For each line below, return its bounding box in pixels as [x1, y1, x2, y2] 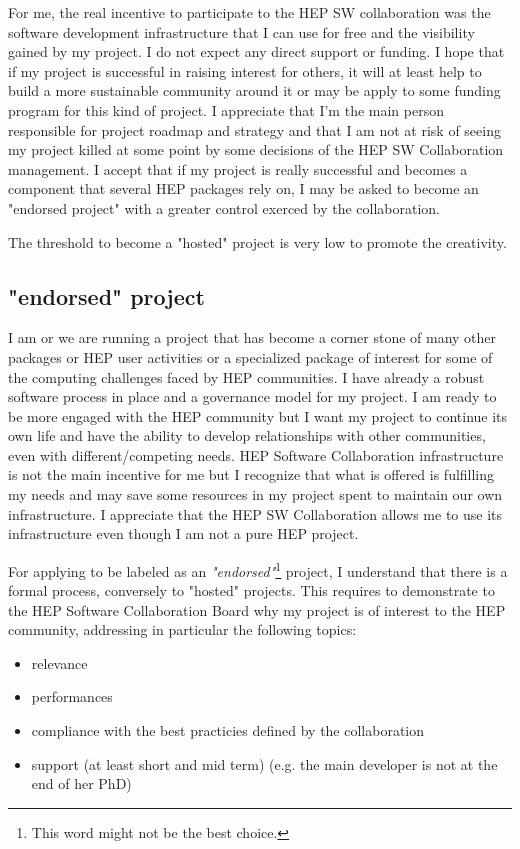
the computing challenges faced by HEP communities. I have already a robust [8, 366, 485, 387]
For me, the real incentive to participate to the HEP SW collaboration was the [8, 2, 491, 22]
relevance [31, 652, 88, 673]
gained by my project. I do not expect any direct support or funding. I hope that [8, 41, 505, 62]
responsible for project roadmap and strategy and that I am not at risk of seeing [8, 119, 501, 140]
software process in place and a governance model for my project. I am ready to [8, 386, 497, 407]
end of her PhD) [31, 773, 132, 794]
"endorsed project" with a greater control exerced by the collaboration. [8, 197, 440, 218]
